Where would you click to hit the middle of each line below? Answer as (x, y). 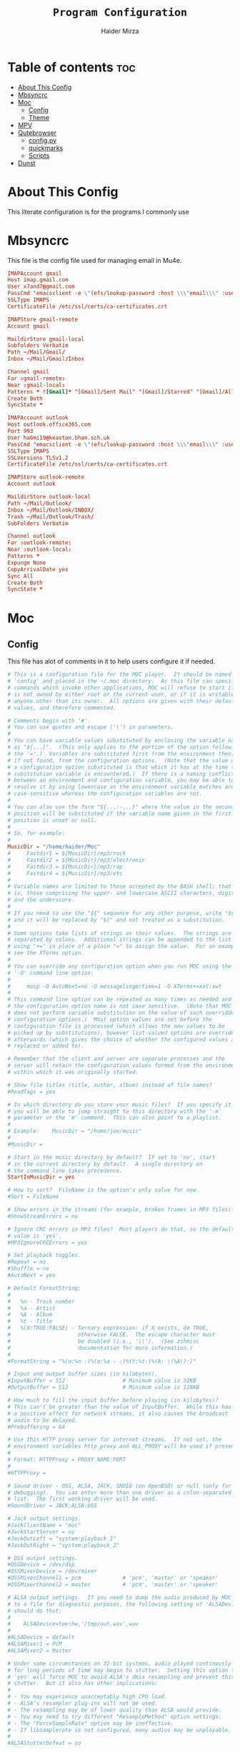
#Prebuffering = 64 (36, 1427)
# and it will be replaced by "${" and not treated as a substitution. (116, 920)
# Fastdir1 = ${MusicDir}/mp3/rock (67, 854)
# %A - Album (30, 1315)
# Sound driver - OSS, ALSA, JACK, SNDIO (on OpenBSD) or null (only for (120, 1486)
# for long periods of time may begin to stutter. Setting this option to (122, 1670)
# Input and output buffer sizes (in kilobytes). (83, 1374)
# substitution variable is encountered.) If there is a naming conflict (121, 774)
